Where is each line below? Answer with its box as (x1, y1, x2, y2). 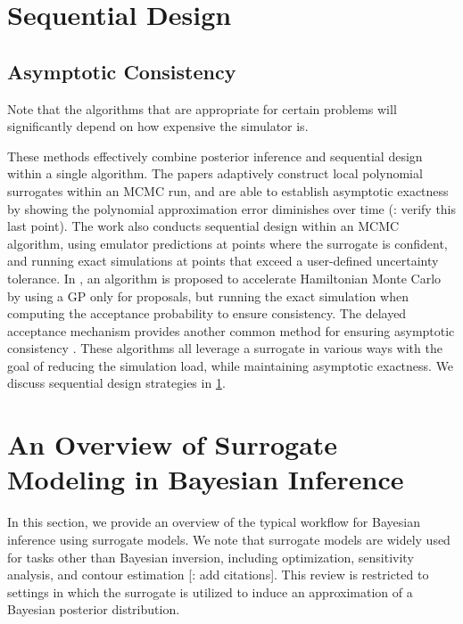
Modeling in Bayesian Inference (7, 461, 404, 497)
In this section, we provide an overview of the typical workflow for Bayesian (7, 513, 420, 531)
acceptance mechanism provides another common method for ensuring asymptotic (7, 321, 455, 340)
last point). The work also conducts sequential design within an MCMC (7, 217, 400, 235)
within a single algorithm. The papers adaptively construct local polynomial (7, 164, 423, 183)
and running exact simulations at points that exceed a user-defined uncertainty (7, 251, 439, 270)
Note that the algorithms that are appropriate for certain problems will (7, 99, 397, 118)
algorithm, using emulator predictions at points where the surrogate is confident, (7, 234, 448, 252)
